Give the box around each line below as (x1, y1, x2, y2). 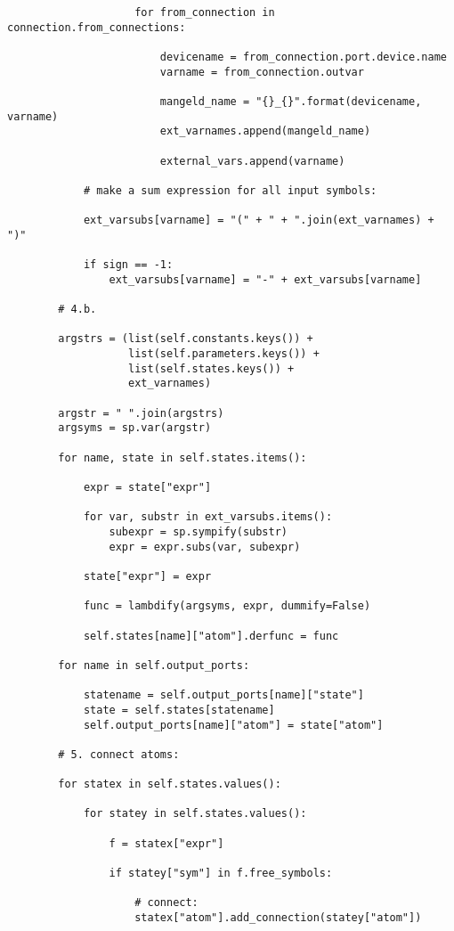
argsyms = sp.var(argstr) (58, 421, 212, 435)
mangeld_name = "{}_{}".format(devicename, (159, 94, 422, 108)
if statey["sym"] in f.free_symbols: (109, 867, 333, 880)
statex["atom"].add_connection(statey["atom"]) (134, 911, 422, 925)
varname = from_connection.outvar (159, 65, 364, 78)
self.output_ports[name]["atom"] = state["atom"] (83, 718, 384, 731)
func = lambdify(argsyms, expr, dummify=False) (83, 600, 371, 613)
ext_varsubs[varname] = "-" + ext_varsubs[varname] (109, 273, 422, 286)
